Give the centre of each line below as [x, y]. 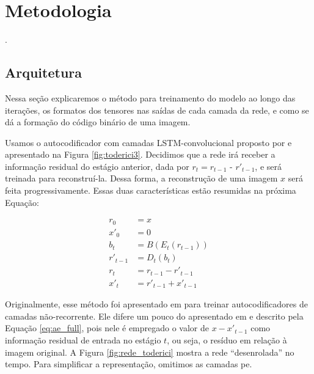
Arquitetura [44, 72]
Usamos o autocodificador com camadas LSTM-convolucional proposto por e [148, 142]
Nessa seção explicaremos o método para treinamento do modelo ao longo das [150, 97]
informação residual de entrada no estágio [83, 340]
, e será [268, 166]
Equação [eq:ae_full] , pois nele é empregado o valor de [107, 328]
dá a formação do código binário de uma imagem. [98, 122]
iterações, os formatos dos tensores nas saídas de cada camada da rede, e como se [157, 110]
